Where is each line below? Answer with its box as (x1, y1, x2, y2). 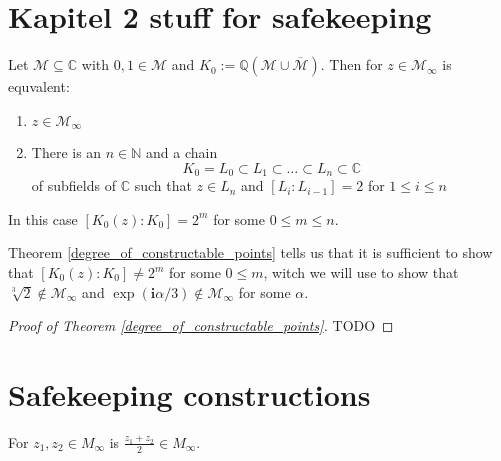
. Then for (320, 54, 383, 75)
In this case (8, 208, 78, 229)
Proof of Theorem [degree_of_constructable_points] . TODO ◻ (8, 315, 394, 336)
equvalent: (8, 76, 70, 97)
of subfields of (31, 175, 116, 196)
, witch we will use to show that (263, 262, 459, 282)
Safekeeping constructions (8, 373, 371, 414)
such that (134, 175, 192, 196)
